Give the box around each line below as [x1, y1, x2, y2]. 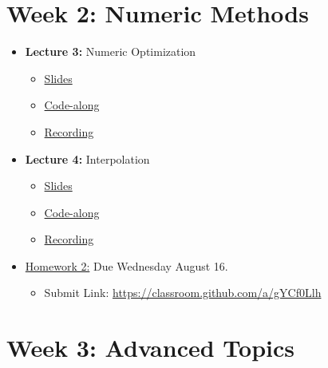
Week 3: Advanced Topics [6, 331, 295, 364]
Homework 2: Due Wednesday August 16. [25, 257, 228, 274]
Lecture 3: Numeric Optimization [25, 43, 196, 60]
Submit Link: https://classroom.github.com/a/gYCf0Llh [44, 284, 322, 301]
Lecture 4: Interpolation [25, 150, 150, 167]
